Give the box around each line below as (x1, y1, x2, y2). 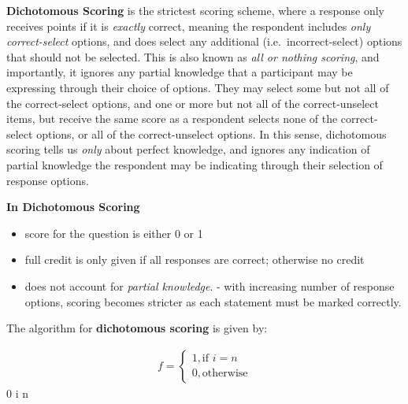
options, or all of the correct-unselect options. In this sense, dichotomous (36, 125, 387, 142)
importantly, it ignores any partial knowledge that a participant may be (6, 64, 353, 80)
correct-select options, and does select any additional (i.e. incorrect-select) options (6, 33, 402, 50)
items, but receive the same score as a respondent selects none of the (6, 110, 338, 127)
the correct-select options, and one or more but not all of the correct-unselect (6, 95, 379, 111)
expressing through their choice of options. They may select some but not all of (6, 79, 389, 95)
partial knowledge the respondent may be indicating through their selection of (6, 156, 383, 172)
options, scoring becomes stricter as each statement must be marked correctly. (24, 293, 402, 309)
